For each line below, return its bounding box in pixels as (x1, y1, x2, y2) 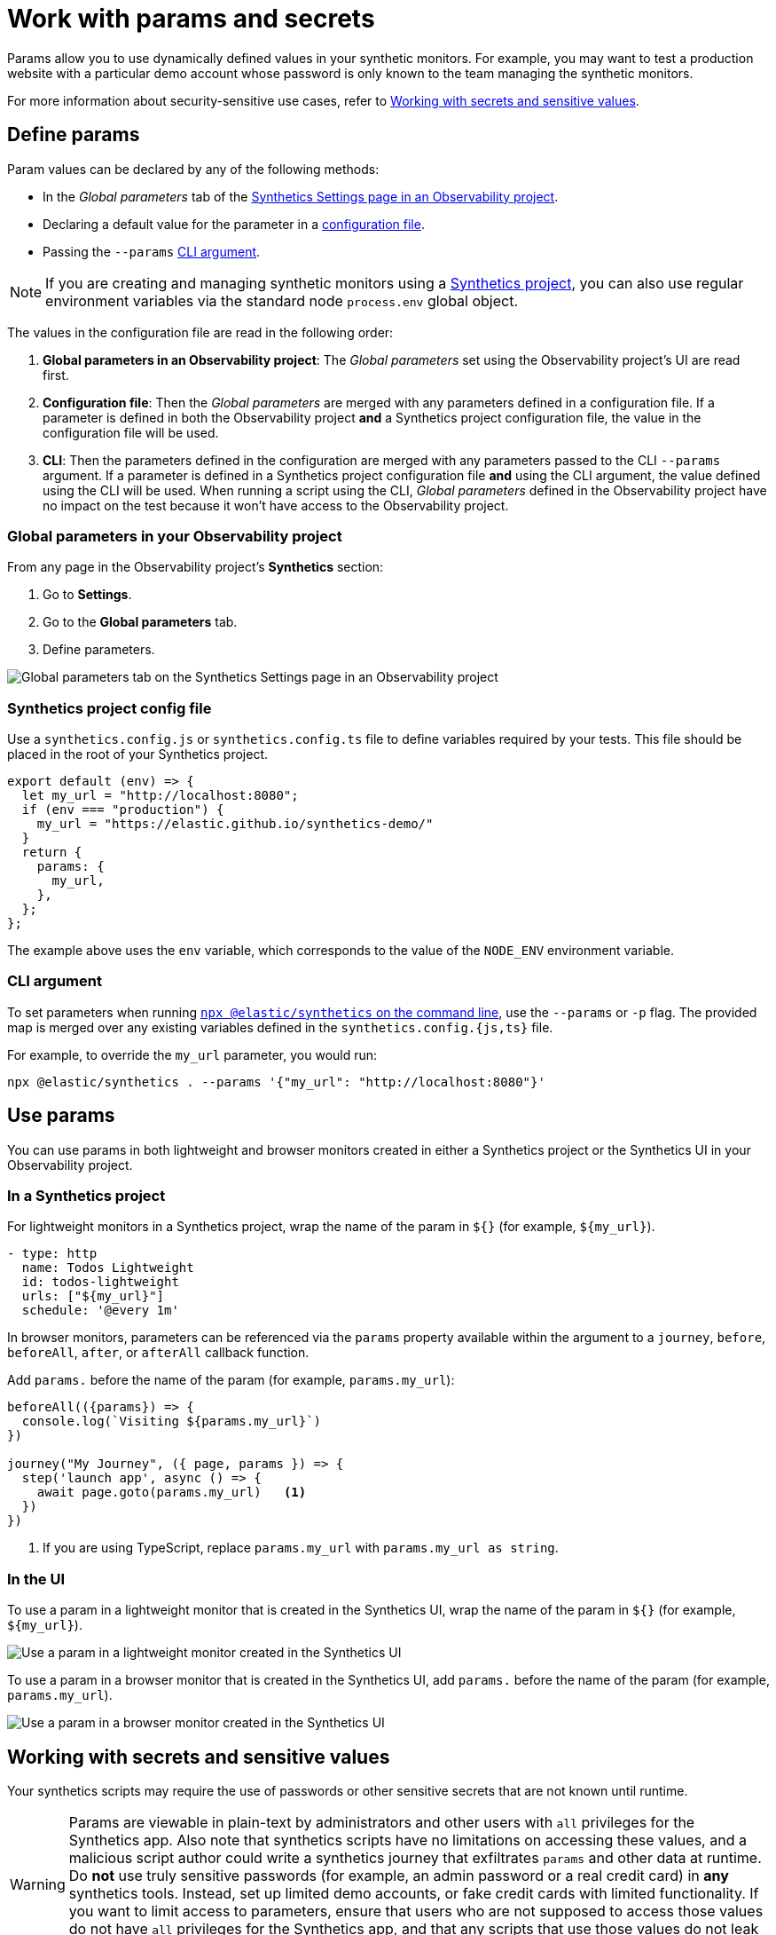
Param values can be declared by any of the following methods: (7, 161, 380, 177)
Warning (10, 1876, 66, 1894)
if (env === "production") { (21, 802, 224, 817)
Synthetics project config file (7, 699, 212, 717)
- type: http (7, 1246, 98, 1261)
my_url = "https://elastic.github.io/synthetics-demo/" (36, 817, 434, 832)
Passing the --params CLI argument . (43, 243, 261, 259)
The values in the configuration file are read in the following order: (7, 324, 394, 340)
